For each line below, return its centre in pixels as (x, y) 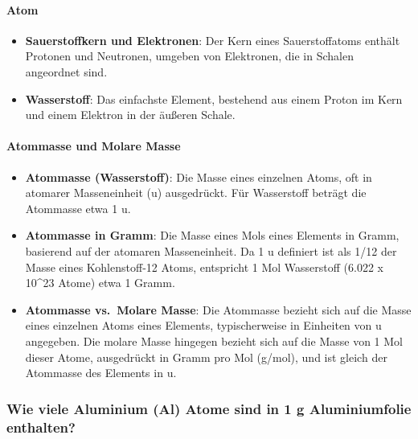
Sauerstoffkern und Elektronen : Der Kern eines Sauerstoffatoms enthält (213, 40)
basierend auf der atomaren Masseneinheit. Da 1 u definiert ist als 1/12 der (211, 250)
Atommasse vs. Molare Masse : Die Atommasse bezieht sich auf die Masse (218, 309)
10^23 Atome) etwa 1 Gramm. (100, 283)
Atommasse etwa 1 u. (78, 208)
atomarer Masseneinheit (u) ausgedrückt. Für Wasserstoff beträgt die (196, 193)
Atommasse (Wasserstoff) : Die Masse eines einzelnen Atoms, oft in (199, 176)
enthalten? (41, 427)
